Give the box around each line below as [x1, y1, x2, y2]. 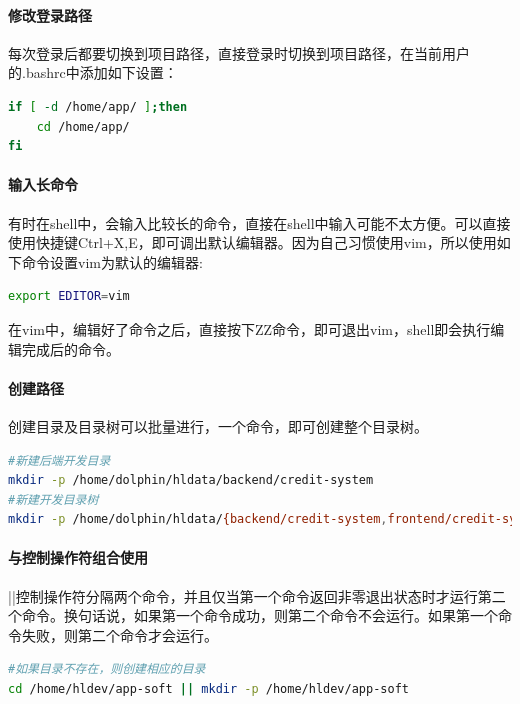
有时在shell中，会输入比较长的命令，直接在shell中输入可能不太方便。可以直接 [8, 212, 511, 233]
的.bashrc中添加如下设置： [8, 62, 178, 83]
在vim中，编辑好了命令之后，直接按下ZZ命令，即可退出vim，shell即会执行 [8, 318, 491, 339]
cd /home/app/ [36, 119, 130, 134]
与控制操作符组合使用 [8, 547, 148, 568]
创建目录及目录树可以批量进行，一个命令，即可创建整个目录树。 [8, 415, 428, 436]
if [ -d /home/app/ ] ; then [8, 99, 188, 114]
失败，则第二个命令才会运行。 [21, 624, 218, 645]
